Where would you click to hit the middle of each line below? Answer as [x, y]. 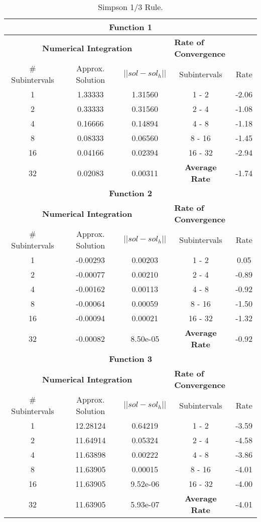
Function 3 [130, 359]
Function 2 [130, 193]
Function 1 [130, 27]
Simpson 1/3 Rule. [130, 7]
